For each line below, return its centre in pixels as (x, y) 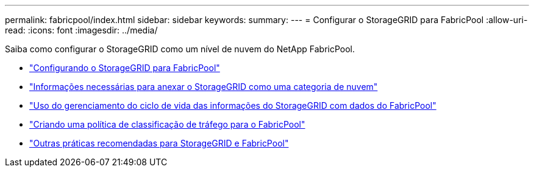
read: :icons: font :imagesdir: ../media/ (81, 30)
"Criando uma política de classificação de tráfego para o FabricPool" (167, 124)
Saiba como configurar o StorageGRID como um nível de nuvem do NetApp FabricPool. (180, 49)
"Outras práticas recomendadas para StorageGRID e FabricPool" (159, 143)
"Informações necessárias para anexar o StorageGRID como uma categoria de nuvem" (204, 87)
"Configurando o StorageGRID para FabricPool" (125, 68)
